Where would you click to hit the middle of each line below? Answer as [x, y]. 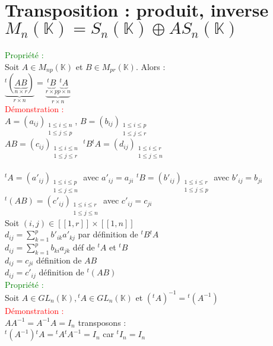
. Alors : [150, 66]
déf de [84, 247]
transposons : [102, 322]
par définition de [108, 234]
